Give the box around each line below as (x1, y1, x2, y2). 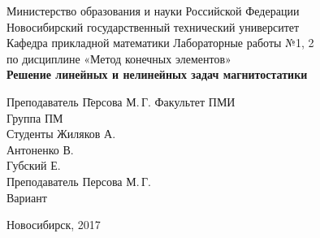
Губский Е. (6, 157, 61, 174)
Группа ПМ (6, 109, 63, 126)
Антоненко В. (6, 141, 74, 158)
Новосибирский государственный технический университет (6, 18, 300, 35)
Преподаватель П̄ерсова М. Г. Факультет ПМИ (6, 93, 236, 110)
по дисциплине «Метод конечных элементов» (6, 50, 231, 67)
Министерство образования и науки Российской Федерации (6, 2, 300, 19)
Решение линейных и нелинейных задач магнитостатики (6, 66, 308, 83)
